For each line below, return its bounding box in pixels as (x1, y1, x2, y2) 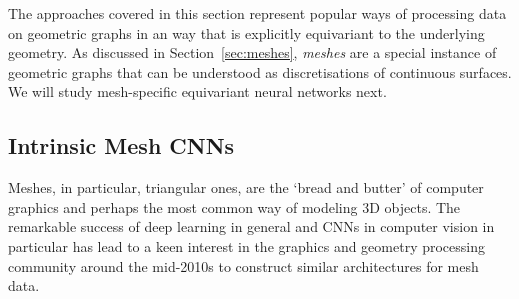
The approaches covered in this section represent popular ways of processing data (8, 3, 507, 23)
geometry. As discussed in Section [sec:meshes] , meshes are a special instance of (8, 42, 497, 63)
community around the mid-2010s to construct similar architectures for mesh (8, 255, 479, 276)
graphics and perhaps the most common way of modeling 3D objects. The (8, 196, 461, 217)
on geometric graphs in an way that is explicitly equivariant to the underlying (8, 22, 485, 43)
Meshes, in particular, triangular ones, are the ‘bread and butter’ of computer (8, 177, 484, 198)
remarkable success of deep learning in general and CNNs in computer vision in (8, 216, 495, 237)
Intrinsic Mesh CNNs (8, 130, 235, 161)
